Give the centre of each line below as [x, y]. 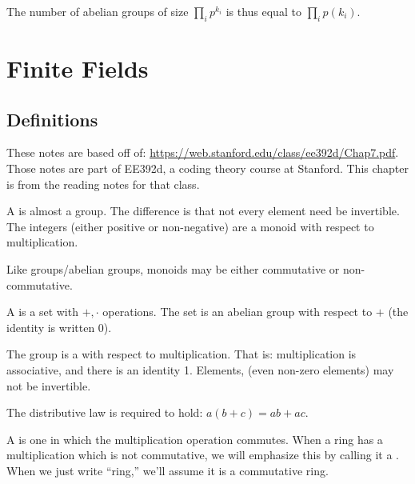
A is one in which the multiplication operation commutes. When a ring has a [195, 439]
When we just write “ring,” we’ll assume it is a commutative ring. [168, 470]
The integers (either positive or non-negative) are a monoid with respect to [190, 226]
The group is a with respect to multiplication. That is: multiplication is [182, 354]
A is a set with [42, 312]
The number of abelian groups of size [98, 11]
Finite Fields [78, 68]
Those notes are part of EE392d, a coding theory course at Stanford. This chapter [208, 168]
